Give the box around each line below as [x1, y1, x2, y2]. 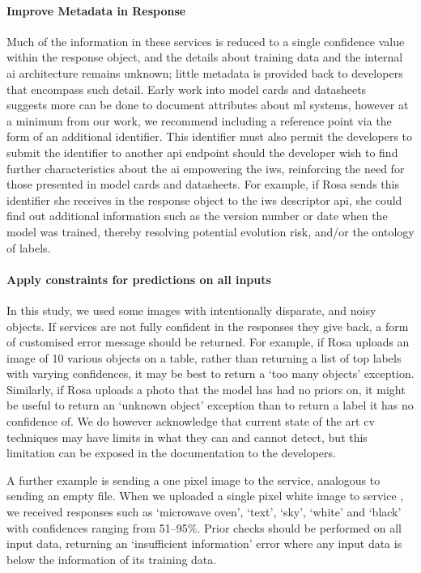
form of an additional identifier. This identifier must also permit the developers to [6, 128, 413, 145]
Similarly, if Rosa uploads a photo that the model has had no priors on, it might [6, 380, 406, 397]
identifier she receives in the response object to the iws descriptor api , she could [6, 191, 402, 208]
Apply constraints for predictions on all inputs [6, 270, 271, 287]
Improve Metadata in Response [6, 2, 186, 19]
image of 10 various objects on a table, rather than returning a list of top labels [6, 349, 402, 366]
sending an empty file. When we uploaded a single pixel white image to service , [6, 487, 404, 504]
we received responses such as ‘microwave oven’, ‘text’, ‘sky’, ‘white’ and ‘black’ [6, 503, 402, 520]
